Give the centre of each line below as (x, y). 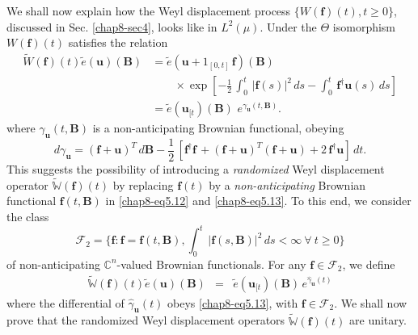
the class (28, 216)
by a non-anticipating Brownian (287, 184)
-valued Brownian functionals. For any (211, 264)
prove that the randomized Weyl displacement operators (146, 320)
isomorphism (364, 26)
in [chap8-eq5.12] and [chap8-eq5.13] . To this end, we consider (258, 201)
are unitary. (378, 320)
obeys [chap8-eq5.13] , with (233, 302)
